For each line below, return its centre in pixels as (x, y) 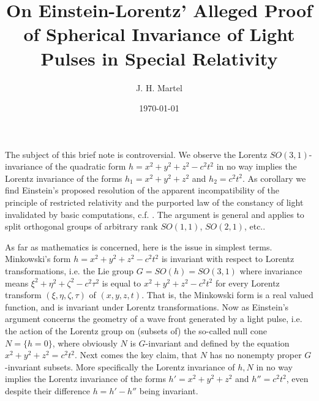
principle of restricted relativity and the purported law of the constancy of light (154, 202)
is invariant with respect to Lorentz (228, 259)
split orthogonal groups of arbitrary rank (81, 226)
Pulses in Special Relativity (159, 58)
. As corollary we (274, 178)
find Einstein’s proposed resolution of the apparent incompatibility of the (142, 190)
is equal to (122, 283)
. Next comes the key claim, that (136, 355)
